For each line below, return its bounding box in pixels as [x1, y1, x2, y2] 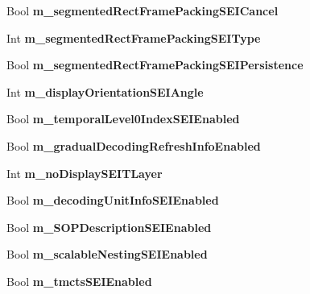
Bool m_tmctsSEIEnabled [6, 272, 152, 289]
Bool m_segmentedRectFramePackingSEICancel [6, 2, 279, 19]
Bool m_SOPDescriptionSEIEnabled [6, 218, 212, 235]
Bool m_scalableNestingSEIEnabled [6, 246, 208, 263]
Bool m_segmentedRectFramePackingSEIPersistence [6, 56, 304, 73]
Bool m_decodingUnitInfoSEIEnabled [6, 192, 219, 209]
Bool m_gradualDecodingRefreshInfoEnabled [6, 137, 261, 154]
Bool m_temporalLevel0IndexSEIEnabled [6, 110, 240, 127]
